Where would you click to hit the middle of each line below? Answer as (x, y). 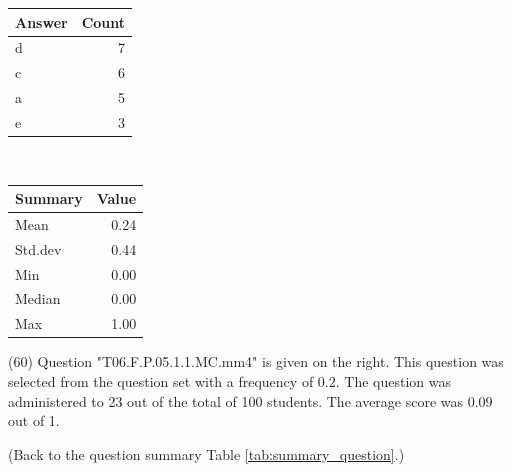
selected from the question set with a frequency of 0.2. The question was (229, 380)
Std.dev (38, 248)
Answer (41, 21)
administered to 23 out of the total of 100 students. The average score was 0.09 (250, 400)
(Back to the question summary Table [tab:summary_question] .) (206, 453)
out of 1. (34, 420)
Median (38, 298)
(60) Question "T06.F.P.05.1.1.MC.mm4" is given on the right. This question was (256, 361)
